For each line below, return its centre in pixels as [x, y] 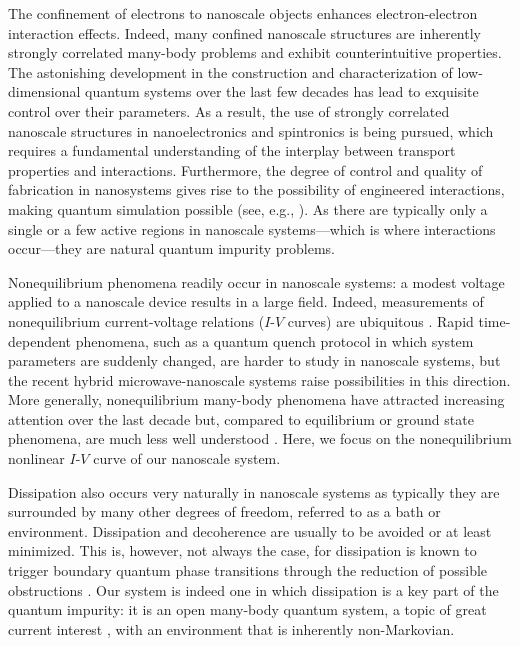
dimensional [44, 91]
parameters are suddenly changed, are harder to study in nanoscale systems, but [254, 360]
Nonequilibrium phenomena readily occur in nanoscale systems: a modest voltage [256, 281]
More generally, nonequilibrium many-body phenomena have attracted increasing [256, 399]
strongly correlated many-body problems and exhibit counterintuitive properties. [255, 52]
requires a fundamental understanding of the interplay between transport [232, 150]
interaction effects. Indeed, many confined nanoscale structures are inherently [244, 32]
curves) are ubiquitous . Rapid [380, 320]
